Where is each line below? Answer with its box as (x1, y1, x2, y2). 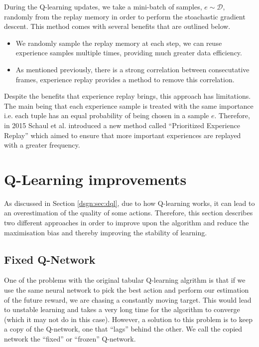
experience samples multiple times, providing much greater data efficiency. (15, 47, 242, 58)
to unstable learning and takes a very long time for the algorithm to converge (4, 304, 240, 315)
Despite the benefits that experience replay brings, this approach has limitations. (4, 91, 251, 101)
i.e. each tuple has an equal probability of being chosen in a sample (4, 110, 209, 121)
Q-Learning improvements (4, 169, 187, 189)
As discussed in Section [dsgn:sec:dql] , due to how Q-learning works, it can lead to (4, 197, 255, 208)
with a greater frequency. (4, 140, 80, 150)
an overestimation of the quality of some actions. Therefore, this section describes (4, 207, 253, 218)
